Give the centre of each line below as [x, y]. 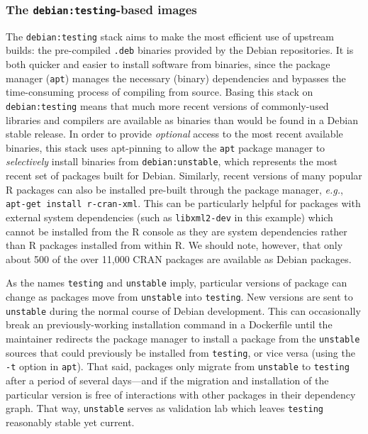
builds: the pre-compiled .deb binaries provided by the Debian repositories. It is [180, 50]
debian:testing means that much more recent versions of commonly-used [167, 105]
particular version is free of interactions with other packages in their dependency [181, 394]
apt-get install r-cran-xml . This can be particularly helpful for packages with [183, 203]
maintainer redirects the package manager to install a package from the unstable [183, 338]
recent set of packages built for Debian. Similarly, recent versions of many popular [184, 176]
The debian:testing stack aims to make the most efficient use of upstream [170, 36]
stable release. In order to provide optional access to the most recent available [174, 134]
